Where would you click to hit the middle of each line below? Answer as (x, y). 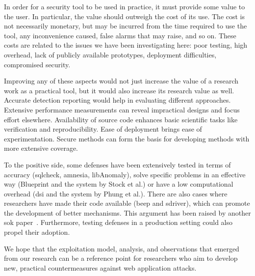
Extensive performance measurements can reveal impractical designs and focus (122, 109)
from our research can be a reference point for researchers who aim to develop (121, 258)
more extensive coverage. (41, 148)
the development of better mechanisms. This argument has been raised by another (127, 212)
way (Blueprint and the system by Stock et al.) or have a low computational (119, 184)
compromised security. (37, 64)
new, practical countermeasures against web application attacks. (100, 267)
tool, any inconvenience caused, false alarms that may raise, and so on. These (120, 35)
